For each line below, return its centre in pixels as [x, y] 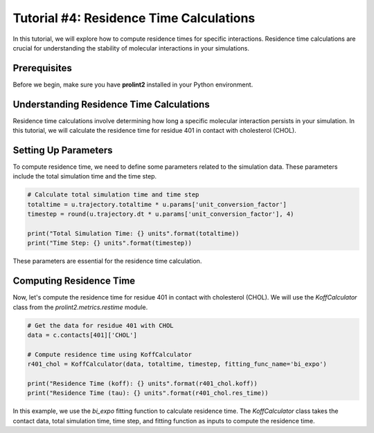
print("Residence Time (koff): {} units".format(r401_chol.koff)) [142, 383]
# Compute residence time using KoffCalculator [109, 354]
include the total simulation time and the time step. [85, 176]
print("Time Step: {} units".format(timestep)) [109, 243]
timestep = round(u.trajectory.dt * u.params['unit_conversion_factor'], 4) [161, 214]
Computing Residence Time [74, 281]
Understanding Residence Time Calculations [112, 104]
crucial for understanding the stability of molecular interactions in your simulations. [131, 48]
